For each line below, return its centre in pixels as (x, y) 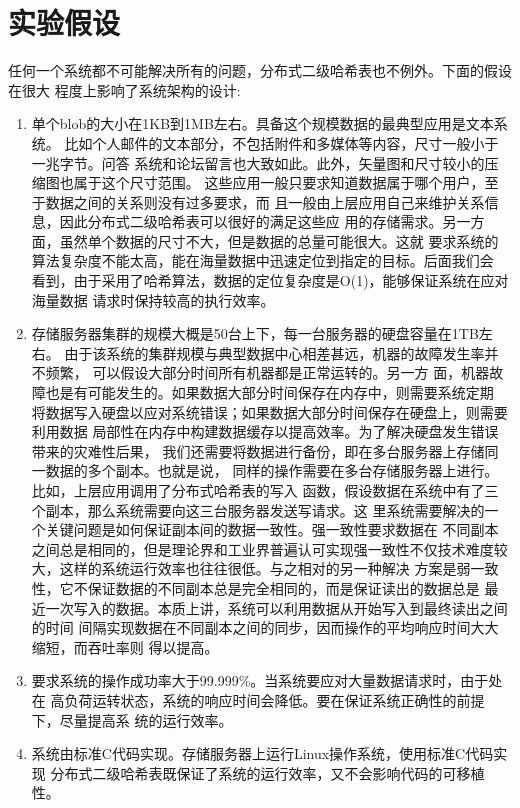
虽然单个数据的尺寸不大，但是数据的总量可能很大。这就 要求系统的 (279, 240)
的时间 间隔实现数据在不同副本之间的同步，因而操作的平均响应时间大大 (265, 627)
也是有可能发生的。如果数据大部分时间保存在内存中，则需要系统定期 (269, 392)
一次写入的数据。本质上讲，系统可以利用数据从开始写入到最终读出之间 (276, 607)
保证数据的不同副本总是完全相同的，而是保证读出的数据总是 (283, 587)
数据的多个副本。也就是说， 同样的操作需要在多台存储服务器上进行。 (272, 470)
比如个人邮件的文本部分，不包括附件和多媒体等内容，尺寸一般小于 (281, 142)
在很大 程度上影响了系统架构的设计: (124, 89)
